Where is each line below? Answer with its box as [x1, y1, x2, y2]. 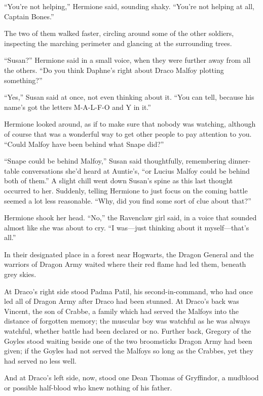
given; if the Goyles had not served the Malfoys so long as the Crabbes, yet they [4, 345, 253, 356]
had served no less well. [4, 355, 77, 366]
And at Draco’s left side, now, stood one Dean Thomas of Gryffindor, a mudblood [4, 372, 259, 383]
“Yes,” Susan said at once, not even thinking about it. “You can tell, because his [4, 92, 254, 102]
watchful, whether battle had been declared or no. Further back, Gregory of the [4, 326, 251, 336]
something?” [4, 74, 43, 85]
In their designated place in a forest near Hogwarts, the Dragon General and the [4, 249, 254, 259]
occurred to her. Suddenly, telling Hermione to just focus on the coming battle [4, 185, 248, 195]
